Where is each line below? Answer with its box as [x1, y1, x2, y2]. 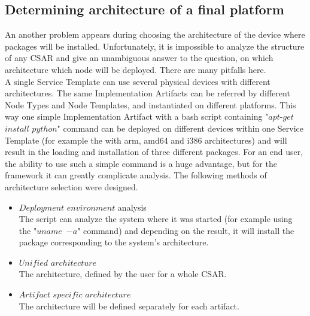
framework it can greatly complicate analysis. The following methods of [5, 169, 267, 181]
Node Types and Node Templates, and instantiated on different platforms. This [5, 98, 296, 111]
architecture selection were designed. [5, 180, 138, 193]
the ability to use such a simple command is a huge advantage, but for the [5, 157, 277, 169]
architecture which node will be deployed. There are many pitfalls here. [5, 63, 266, 75]
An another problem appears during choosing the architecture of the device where [5, 28, 305, 41]
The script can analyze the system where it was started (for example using [19, 212, 293, 225]
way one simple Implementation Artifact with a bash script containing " [5, 110, 269, 123]
